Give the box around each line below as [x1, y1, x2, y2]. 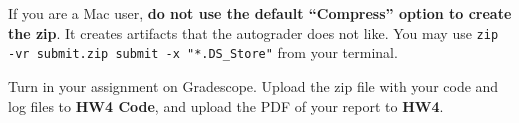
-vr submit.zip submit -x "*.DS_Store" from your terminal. [8, 42, 398, 63]
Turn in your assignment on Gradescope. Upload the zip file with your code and [8, 75, 499, 96]
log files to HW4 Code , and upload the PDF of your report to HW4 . [8, 95, 444, 116]
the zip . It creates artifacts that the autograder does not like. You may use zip [8, 22, 499, 43]
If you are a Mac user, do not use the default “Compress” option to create [8, 3, 512, 23]
